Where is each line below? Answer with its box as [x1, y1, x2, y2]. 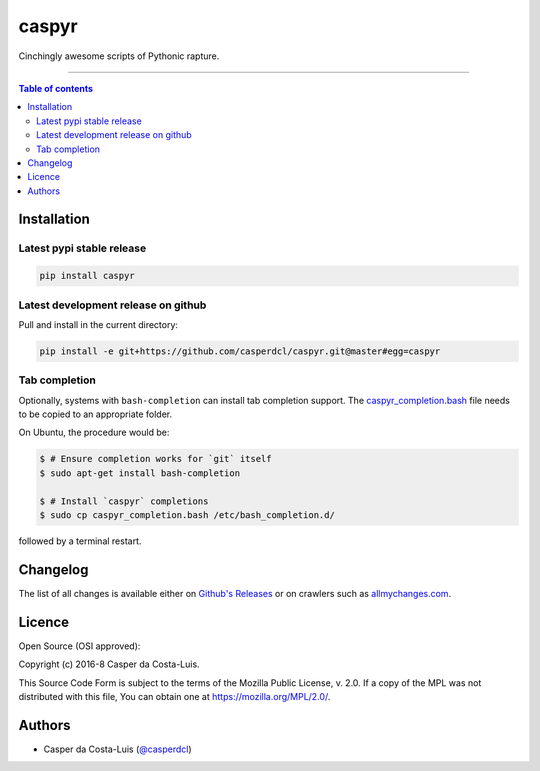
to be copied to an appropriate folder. [18, 408, 173, 420]
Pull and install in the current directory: [18, 318, 179, 330]
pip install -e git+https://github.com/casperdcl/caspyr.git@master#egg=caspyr [39, 345, 441, 357]
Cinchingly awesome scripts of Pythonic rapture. [18, 50, 220, 62]
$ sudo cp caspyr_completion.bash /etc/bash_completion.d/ [39, 510, 335, 521]
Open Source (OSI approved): [18, 640, 141, 652]
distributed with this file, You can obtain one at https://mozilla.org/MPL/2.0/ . [18, 690, 331, 702]
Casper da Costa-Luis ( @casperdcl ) [43, 743, 192, 755]
